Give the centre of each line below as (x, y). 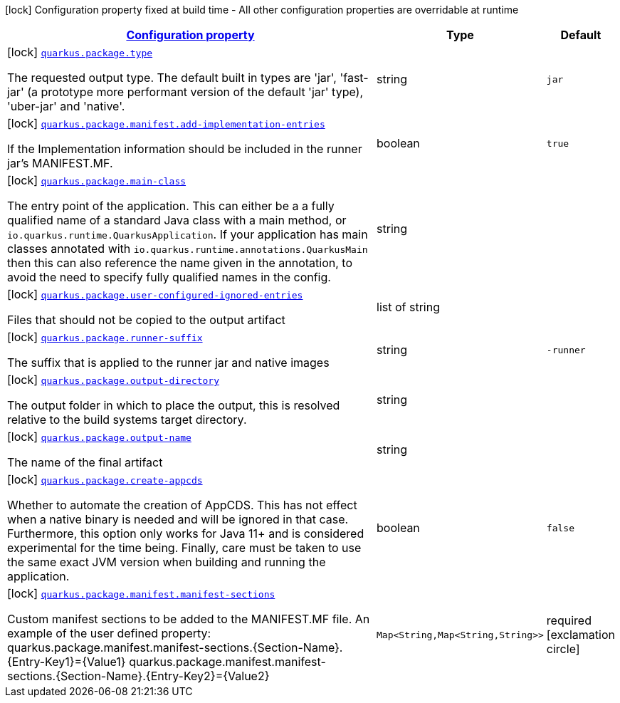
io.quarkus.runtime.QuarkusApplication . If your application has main (188, 234)
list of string (408, 307)
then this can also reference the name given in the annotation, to (180, 263)
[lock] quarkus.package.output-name (99, 437)
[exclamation (580, 635)
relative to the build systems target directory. (127, 420)
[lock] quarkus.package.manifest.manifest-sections (141, 593)
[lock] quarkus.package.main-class (97, 180)
